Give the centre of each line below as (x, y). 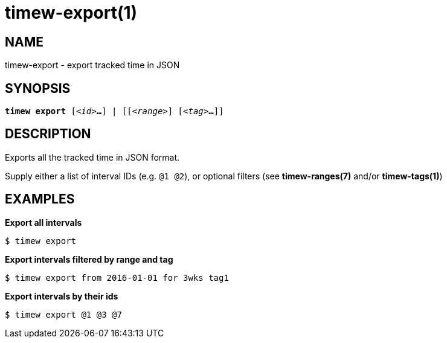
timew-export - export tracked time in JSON (92, 65)
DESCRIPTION (48, 134)
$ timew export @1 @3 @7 (63, 314)
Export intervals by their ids (62, 296)
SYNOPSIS (38, 88)
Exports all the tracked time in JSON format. (92, 157)
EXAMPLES (40, 199)
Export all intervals (43, 222)
